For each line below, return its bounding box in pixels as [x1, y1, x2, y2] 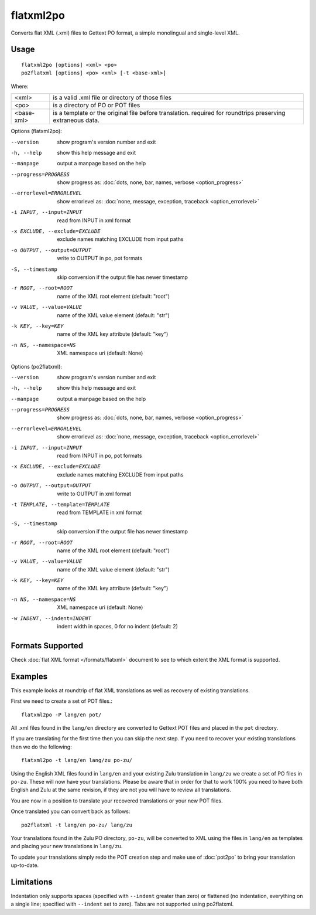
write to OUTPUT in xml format [57, 490, 132, 497]
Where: [11, 83, 29, 90]
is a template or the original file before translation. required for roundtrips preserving [53, 109, 286, 117]
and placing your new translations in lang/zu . [11, 843, 123, 850]
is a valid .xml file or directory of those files [53, 94, 172, 102]
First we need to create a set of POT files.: [11, 698, 112, 705]
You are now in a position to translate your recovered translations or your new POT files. [11, 797, 223, 804]
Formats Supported [11, 641, 84, 651]
